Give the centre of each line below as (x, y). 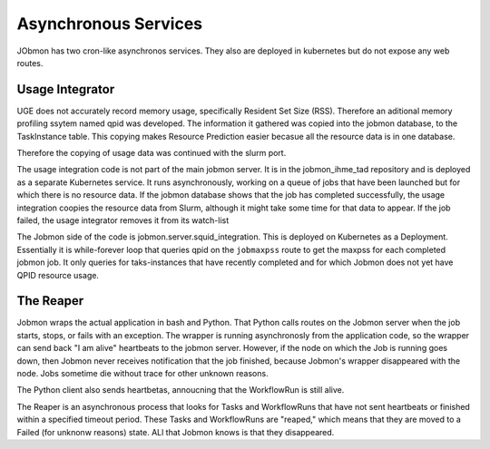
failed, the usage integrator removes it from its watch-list (123, 220)
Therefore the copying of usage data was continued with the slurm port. (152, 153)
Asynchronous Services (110, 24)
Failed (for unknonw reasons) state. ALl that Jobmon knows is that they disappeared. (176, 432)
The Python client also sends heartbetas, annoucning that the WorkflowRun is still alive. (181, 390)
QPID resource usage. (58, 275)
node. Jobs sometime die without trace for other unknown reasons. (142, 373)
